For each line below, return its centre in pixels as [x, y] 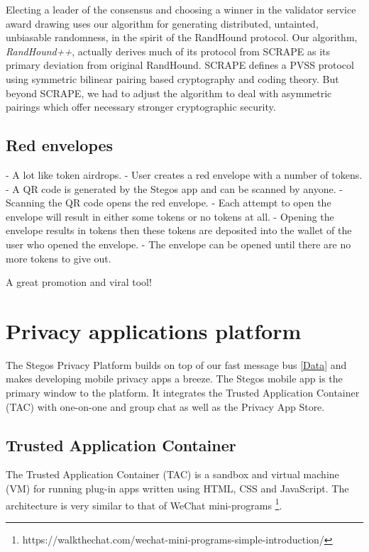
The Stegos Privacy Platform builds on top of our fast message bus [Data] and [176, 364]
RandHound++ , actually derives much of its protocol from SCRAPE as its [168, 51]
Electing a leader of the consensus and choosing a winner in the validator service [181, 9]
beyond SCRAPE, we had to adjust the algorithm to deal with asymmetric [169, 93]
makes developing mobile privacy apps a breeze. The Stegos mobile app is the [174, 379]
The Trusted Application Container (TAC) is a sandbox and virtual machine [172, 474]
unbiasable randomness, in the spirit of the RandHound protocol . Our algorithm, [182, 37]
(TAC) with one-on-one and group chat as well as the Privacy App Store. [165, 406]
